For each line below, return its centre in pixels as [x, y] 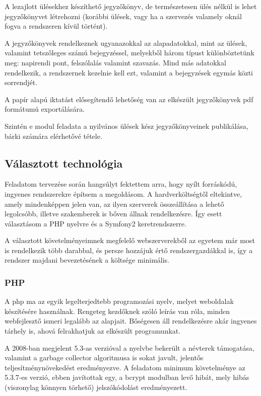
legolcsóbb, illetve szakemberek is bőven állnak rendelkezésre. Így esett [113, 214]
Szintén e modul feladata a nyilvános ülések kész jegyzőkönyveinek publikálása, [126, 126]
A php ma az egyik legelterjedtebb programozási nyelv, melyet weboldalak [119, 301]
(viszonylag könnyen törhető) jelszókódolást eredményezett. [96, 387]
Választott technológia [64, 163]
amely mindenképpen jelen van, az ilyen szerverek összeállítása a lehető [114, 204]
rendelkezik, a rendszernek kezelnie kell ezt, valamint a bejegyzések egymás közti [129, 72]
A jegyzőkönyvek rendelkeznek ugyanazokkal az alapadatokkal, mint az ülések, [126, 43]
